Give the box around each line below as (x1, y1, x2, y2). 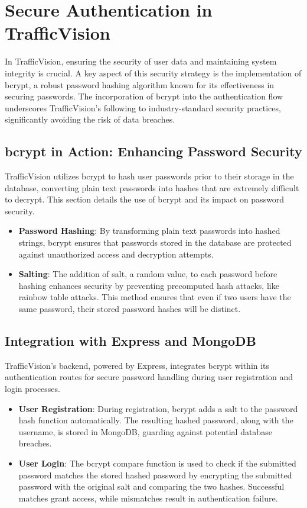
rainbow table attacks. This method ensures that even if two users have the (18, 291, 291, 303)
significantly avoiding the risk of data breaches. (5, 113, 175, 126)
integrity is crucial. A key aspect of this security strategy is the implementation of (5, 66, 302, 79)
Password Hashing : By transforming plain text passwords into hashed (18, 224, 280, 237)
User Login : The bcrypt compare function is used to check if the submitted (18, 456, 296, 469)
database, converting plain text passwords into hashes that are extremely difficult (5, 181, 299, 194)
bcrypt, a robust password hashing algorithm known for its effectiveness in (5, 78, 275, 91)
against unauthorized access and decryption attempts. (18, 247, 214, 260)
